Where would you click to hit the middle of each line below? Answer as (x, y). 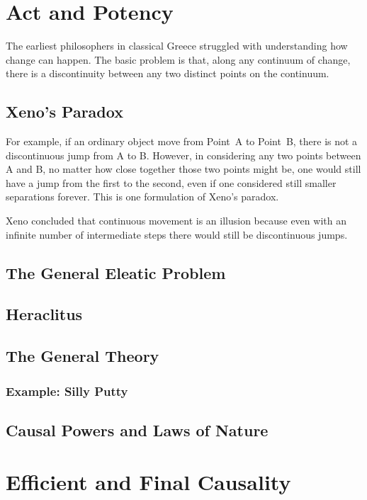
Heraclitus (44, 314)
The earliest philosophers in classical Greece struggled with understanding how (177, 46)
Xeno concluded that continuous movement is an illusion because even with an (176, 221)
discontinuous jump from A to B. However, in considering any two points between (183, 155)
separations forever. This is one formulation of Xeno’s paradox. (142, 197)
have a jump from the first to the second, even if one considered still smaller (171, 182)
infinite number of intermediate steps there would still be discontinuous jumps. (177, 234)
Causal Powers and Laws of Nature (137, 430)
